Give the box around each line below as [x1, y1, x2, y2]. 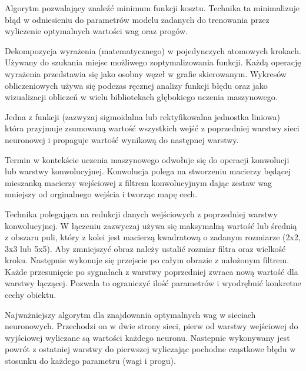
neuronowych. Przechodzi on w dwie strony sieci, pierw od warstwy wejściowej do [5, 320, 298, 332]
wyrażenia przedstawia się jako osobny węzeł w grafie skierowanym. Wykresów [5, 67, 287, 79]
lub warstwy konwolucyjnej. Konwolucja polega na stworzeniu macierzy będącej [5, 165, 291, 177]
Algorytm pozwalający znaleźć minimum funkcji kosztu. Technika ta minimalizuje [5, 2, 300, 14]
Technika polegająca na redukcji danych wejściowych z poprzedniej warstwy [5, 207, 278, 220]
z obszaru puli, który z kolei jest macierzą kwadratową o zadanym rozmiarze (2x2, [5, 231, 301, 243]
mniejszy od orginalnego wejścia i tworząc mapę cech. [5, 188, 198, 200]
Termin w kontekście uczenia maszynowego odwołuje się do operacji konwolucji [5, 153, 290, 165]
